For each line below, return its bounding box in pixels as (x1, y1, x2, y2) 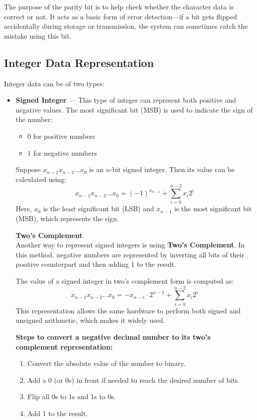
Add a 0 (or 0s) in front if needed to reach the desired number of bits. (27, 374, 240, 385)
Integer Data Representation (4, 55, 154, 70)
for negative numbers (33, 147, 97, 158)
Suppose (15, 164, 41, 175)
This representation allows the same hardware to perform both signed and (15, 305, 241, 315)
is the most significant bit (174, 203, 252, 214)
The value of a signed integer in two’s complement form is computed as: (15, 276, 234, 286)
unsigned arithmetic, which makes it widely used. (15, 315, 165, 325)
